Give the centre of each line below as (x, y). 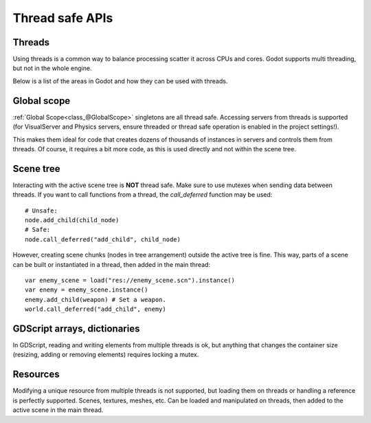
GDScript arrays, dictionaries (76, 328)
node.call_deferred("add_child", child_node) (103, 239)
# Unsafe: (41, 210)
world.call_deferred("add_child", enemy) (95, 309)
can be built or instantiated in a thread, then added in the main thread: (112, 264)
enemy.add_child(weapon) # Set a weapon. (95, 300)
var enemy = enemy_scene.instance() (87, 290)
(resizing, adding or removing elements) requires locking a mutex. (106, 355)
